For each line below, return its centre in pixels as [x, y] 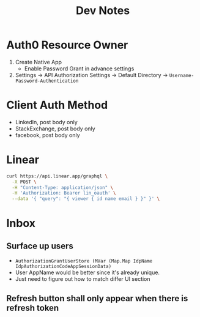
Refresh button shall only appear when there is [97, 298]
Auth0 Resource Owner [67, 45]
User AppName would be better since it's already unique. [87, 272]
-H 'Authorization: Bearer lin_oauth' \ [64, 193]
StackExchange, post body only [55, 129]
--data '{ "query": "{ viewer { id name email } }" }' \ [86, 199]
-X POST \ [24, 182]
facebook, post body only [48, 135]
